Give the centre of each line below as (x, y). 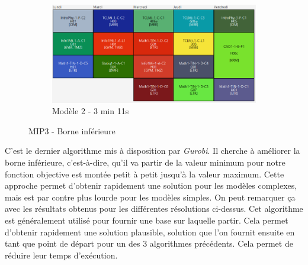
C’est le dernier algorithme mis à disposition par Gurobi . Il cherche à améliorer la (153, 151)
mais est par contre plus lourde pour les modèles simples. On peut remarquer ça (150, 197)
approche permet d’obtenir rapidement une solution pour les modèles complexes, (151, 185)
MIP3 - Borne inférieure (72, 130)
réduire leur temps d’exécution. (61, 255)
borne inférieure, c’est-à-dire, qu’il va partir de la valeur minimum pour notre (145, 162)
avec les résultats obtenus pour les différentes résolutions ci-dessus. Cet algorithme (154, 209)
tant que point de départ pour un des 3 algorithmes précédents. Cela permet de (149, 243)
